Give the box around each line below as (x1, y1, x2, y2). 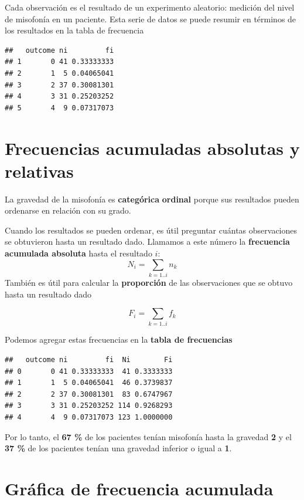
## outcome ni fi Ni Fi (5, 356, 173, 364)
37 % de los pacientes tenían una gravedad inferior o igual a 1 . (5, 442, 232, 454)
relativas (5, 158, 74, 183)
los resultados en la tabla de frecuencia (5, 24, 144, 36)
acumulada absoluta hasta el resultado (5, 247, 152, 259)
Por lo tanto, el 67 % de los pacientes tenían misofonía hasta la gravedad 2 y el (5, 430, 292, 442)
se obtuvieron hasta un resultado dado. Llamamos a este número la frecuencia (5, 235, 290, 248)
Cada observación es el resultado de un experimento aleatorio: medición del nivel (5, 1, 295, 13)
